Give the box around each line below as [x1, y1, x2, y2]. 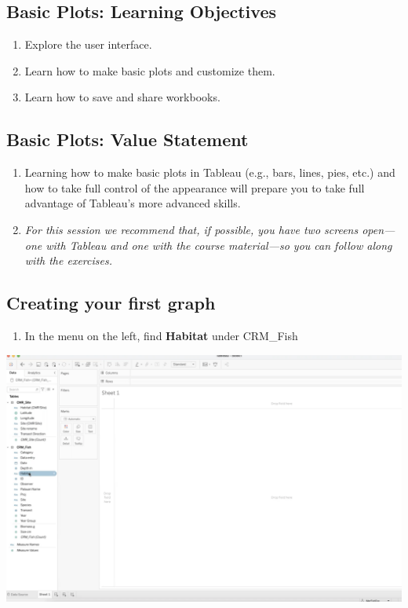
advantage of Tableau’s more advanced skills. [24, 195, 241, 211]
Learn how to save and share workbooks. [24, 89, 220, 105]
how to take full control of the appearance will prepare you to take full [24, 179, 365, 196]
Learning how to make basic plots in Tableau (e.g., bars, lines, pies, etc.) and [24, 164, 395, 181]
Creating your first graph [6, 291, 216, 315]
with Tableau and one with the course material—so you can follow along [46, 236, 392, 253]
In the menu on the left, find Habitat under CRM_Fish [24, 327, 298, 343]
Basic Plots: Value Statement [6, 127, 249, 152]
